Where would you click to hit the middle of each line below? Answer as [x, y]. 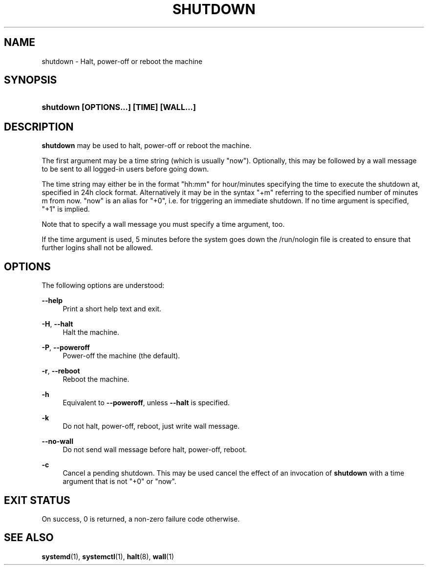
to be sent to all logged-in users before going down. [125, 169]
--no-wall [57, 441]
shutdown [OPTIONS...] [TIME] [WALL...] [119, 107]
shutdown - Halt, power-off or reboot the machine [122, 61]
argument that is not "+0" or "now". [119, 481]
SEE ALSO [29, 538]
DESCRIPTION [39, 127]
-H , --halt [57, 324]
